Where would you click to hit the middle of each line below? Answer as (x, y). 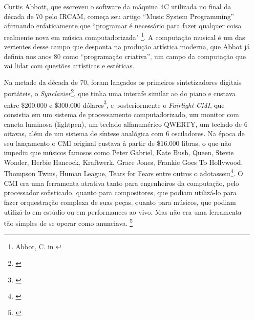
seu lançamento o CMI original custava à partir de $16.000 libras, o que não (118, 143)
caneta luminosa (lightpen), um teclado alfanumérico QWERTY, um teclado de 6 (126, 124)
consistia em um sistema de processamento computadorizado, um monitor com (122, 114)
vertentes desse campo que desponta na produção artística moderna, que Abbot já (127, 47)
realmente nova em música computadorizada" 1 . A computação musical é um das (125, 36)
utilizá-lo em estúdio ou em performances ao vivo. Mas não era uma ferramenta (123, 211)
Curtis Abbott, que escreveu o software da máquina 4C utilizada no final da (118, 6)
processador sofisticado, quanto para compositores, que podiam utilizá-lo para (120, 192)
